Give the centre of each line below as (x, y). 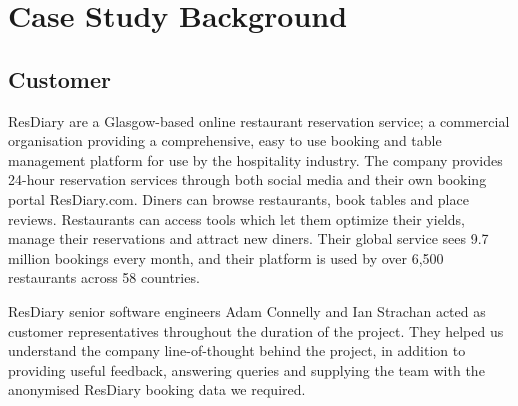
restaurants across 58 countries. (104, 277)
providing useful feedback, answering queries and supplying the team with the (246, 369)
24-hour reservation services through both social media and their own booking (247, 179)
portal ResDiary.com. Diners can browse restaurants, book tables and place (238, 198)
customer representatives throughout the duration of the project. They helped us (256, 330)
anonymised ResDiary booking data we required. (157, 389)
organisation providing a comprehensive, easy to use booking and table (225, 140)
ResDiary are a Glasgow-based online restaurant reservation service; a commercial (259, 120)
